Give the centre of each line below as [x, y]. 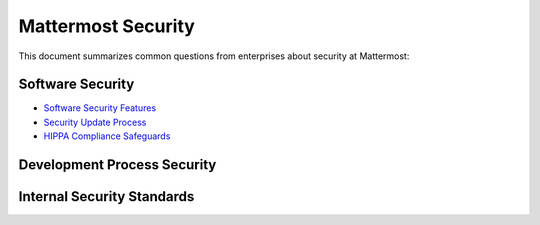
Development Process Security [117, 165]
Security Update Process [95, 122]
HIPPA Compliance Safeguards [107, 136]
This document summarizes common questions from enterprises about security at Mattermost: [214, 56]
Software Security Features [100, 108]
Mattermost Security [106, 26]
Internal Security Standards [106, 196]
